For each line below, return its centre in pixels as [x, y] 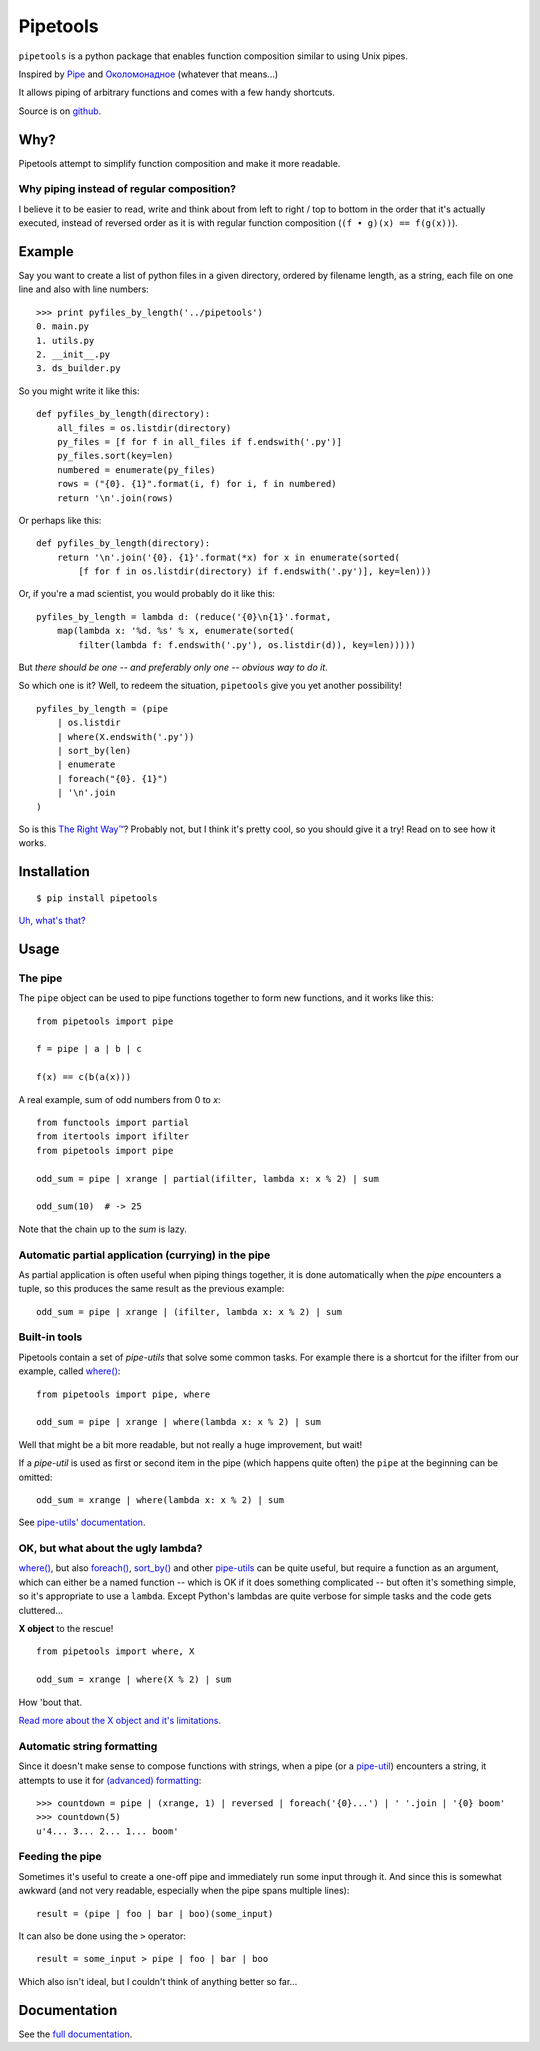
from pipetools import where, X [115, 1651]
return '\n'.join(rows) [115, 498]
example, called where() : [69, 1371]
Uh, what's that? [52, 921]
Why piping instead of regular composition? [127, 189]
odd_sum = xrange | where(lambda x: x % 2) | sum [160, 1499]
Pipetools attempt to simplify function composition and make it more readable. [179, 163]
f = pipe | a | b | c [89, 1049]
